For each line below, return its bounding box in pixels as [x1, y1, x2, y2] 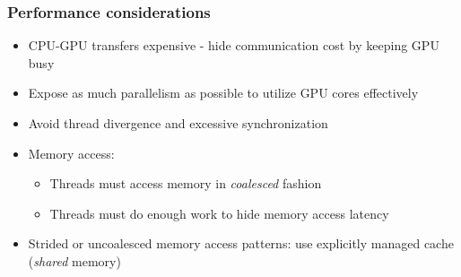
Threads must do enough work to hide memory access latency [49, 203, 389, 222]
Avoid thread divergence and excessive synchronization [28, 114, 328, 132]
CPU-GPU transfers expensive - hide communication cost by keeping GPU [28, 36, 439, 55]
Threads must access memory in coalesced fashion [49, 174, 322, 193]
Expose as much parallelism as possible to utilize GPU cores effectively [28, 83, 419, 102]
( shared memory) [28, 251, 121, 270]
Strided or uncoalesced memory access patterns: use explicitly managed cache [28, 234, 454, 253]
